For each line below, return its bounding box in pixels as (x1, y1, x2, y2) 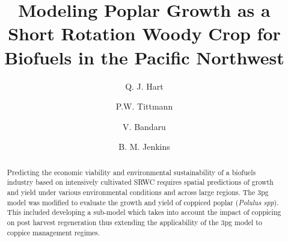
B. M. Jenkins (118, 140, 170, 153)
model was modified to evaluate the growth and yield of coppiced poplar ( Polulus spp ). (7, 197, 279, 207)
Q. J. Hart (125, 79, 164, 92)
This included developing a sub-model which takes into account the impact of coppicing (7, 207, 281, 217)
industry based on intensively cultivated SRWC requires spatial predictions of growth (7, 177, 274, 187)
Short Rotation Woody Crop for (8, 21, 281, 46)
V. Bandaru (123, 120, 166, 132)
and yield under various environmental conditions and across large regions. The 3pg (7, 187, 269, 197)
